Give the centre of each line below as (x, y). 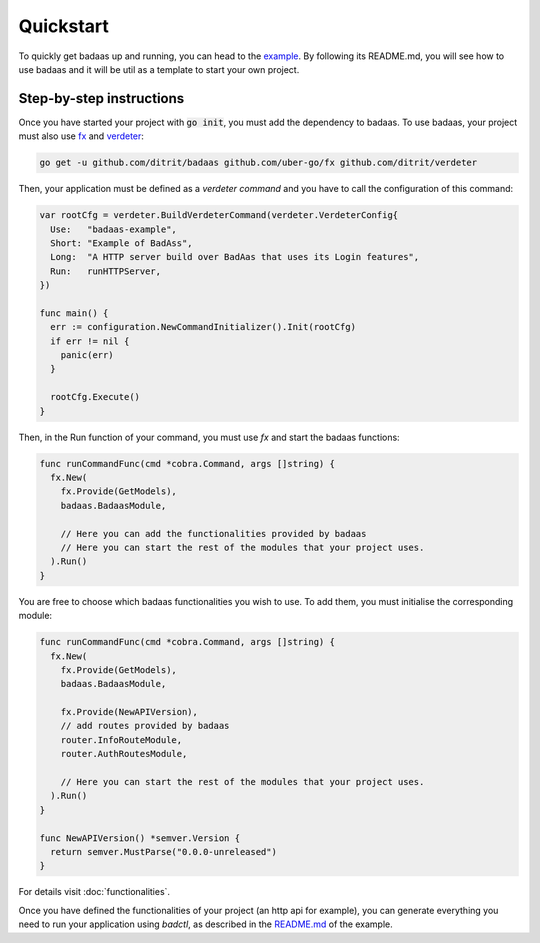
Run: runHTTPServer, (106, 271)
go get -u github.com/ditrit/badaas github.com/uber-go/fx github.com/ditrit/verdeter (258, 163)
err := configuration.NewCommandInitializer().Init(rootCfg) (203, 327)
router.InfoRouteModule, (121, 739)
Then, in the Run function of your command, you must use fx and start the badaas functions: (209, 437)
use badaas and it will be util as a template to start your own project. (159, 69)
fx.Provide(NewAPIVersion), (129, 712)
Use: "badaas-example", (113, 229)
